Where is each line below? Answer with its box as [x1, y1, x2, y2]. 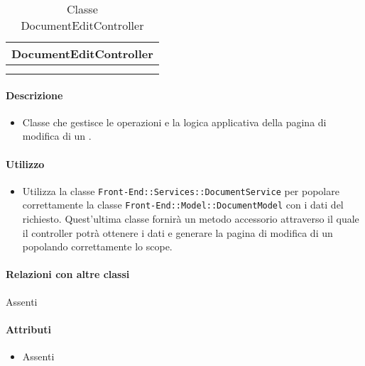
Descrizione [6, 87, 63, 102]
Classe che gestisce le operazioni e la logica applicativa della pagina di [22, 114, 327, 129]
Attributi [6, 321, 51, 336]
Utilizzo [6, 156, 45, 171]
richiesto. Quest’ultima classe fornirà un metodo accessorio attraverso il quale [22, 211, 359, 226]
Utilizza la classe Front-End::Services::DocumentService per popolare [22, 183, 339, 198]
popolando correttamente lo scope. [22, 239, 173, 254]
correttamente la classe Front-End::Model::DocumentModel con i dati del [22, 197, 344, 212]
